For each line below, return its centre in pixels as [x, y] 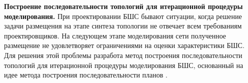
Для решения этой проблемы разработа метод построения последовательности [123, 55]
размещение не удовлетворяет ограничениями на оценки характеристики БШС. [124, 45]
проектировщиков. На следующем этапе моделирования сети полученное [115, 35]
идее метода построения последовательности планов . [86, 75]
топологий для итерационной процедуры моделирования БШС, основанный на [124, 65]
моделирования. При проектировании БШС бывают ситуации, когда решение [123, 16]
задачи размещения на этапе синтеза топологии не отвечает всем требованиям [123, 26]
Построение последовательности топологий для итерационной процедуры [123, 6]
